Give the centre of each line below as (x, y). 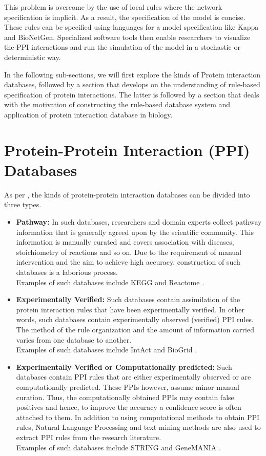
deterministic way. (33, 57)
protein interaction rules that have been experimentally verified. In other (130, 309)
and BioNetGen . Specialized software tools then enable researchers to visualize (127, 37)
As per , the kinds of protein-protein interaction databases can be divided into (127, 194)
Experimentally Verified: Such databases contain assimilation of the (128, 299)
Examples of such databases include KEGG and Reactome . (110, 282)
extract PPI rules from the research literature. (89, 437)
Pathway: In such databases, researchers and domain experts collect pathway (139, 222)
